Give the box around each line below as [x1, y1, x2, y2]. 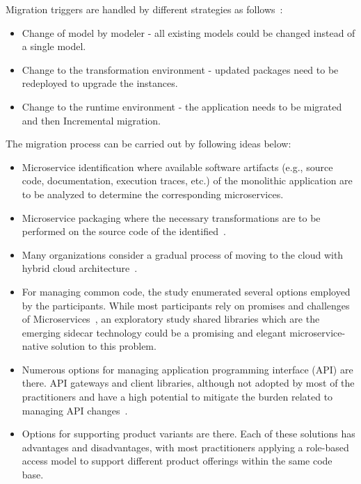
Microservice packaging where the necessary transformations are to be [22, 210, 321, 225]
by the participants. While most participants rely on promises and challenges [22, 298, 350, 312]
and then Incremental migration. [22, 113, 161, 127]
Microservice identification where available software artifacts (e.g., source [22, 159, 333, 174]
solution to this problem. [51, 339, 157, 353]
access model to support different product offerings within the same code [22, 453, 332, 468]
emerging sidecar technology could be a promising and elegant [22, 325, 287, 339]
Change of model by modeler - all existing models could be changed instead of [22, 25, 355, 40]
